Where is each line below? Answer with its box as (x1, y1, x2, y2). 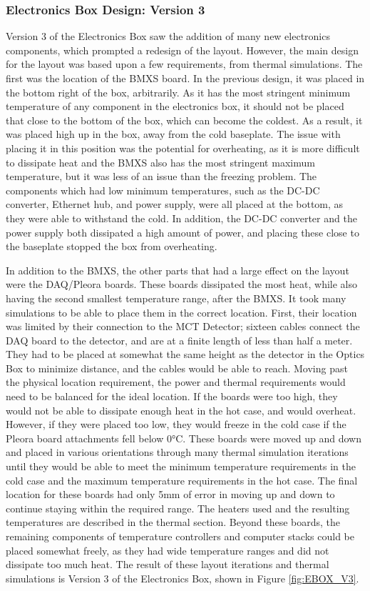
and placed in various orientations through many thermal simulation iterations (6, 445, 349, 460)
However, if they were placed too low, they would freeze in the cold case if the (6, 417, 346, 432)
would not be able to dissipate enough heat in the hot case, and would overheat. (6, 402, 356, 417)
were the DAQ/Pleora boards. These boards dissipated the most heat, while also (6, 277, 357, 292)
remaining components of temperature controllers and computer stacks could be (6, 529, 354, 543)
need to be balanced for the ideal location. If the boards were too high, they (6, 389, 338, 404)
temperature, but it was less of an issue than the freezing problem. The (6, 169, 317, 184)
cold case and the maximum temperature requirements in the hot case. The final (6, 472, 358, 487)
